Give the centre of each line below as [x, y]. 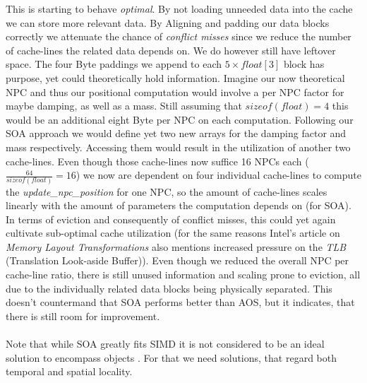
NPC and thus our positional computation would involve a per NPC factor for [175, 92]
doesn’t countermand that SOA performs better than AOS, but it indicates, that [180, 302]
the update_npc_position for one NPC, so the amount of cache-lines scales [167, 191]
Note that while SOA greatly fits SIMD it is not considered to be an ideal [165, 344]
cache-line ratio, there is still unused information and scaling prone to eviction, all [183, 275]
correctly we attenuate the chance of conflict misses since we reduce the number [179, 36]
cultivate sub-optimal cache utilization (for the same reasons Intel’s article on [173, 233]
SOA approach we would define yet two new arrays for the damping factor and [176, 133]
